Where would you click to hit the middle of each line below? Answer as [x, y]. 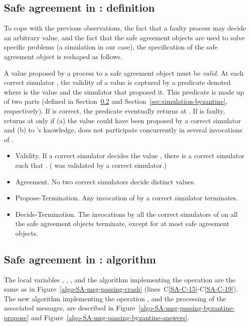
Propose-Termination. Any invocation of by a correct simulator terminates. [126, 198]
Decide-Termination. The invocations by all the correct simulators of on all [126, 214]
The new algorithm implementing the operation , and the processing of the [115, 298]
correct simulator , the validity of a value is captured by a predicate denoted [117, 82]
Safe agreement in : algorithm [80, 259]
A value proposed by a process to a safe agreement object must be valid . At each [124, 73]
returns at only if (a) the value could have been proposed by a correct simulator [123, 120]
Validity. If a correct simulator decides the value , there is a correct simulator [130, 155]
